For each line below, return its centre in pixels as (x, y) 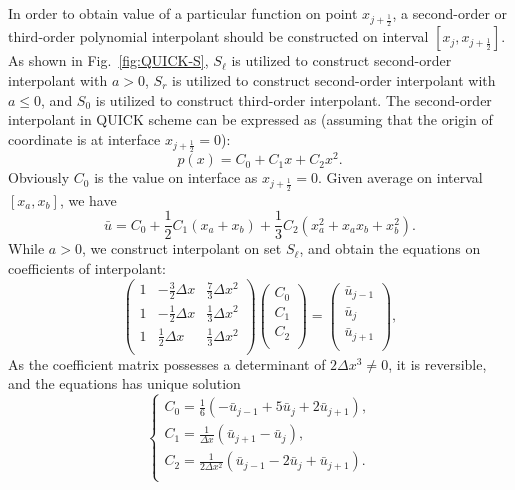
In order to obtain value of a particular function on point (183, 13)
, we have (88, 199)
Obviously (39, 177)
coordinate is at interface (84, 138)
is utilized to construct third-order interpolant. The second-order (293, 99)
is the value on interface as (176, 177)
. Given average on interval (400, 177)
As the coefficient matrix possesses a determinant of (167, 363)
